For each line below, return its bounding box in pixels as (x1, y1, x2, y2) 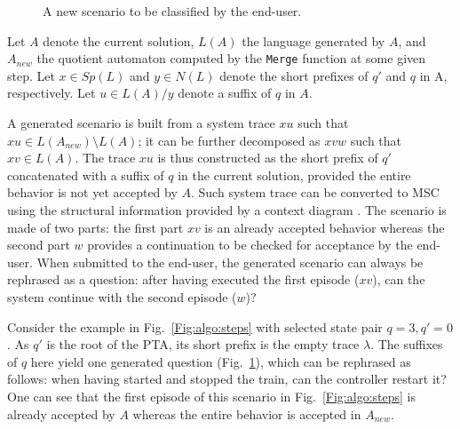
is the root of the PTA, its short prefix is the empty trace (46, 335, 360, 354)
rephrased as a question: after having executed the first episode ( (7, 270, 360, 289)
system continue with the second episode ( (7, 287, 237, 306)
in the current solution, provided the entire (178, 165, 411, 184)
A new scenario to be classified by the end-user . (43, 2, 302, 20)
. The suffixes (370, 335, 443, 354)
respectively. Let (7, 83, 96, 102)
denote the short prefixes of (219, 66, 369, 84)
